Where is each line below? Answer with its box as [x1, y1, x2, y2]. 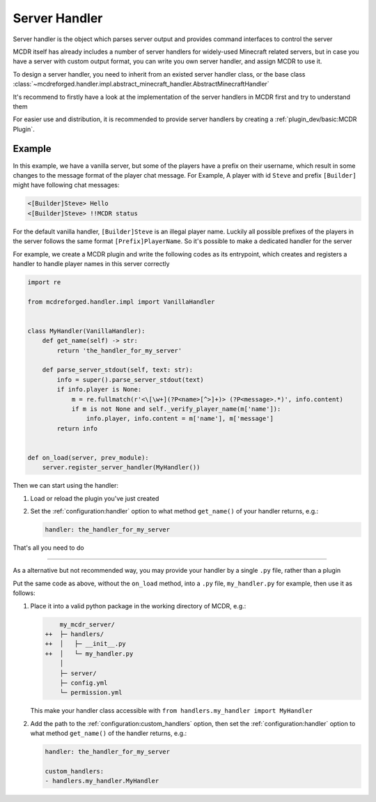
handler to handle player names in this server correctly [13, 259, 170, 268]
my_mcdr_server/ [59, 620, 115, 629]
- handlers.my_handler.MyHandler [45, 777, 159, 785]
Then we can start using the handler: [13, 481, 118, 490]
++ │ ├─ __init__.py [45, 640, 127, 648]
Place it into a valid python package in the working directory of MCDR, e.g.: [30, 601, 246, 610]
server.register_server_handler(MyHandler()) [42, 463, 201, 472]
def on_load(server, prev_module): [27, 454, 149, 461]
